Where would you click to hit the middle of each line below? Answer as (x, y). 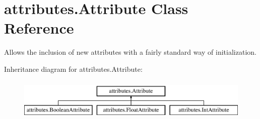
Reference (39, 28)
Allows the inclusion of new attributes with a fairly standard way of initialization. (130, 52)
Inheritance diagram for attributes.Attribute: (73, 69)
